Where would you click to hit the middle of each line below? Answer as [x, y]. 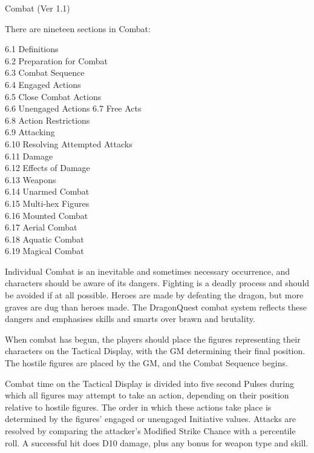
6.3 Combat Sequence [45, 72]
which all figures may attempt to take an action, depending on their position [147, 395]
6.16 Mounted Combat [47, 215]
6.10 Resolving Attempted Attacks [69, 143]
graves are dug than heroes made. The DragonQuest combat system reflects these [156, 307]
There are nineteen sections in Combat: [78, 28]
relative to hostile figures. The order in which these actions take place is [138, 407]
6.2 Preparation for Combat [56, 60]
